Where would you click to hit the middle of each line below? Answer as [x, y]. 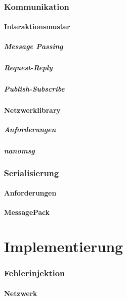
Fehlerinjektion [35, 273]
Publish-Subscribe [34, 88]
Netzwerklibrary [32, 110]
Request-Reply [28, 67]
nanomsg [20, 150]
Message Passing [34, 46]
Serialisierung [31, 173]
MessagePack [27, 212]
